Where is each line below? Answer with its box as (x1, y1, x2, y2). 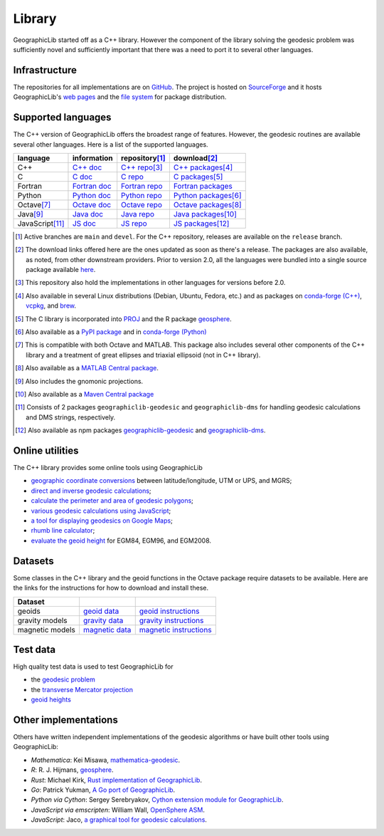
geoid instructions (139, 606, 200, 616)
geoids (17, 606, 41, 616)
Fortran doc (72, 181, 112, 191)
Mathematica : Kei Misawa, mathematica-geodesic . (31, 756, 181, 764)
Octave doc (72, 199, 112, 209)
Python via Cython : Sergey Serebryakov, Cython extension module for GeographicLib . (31, 795, 284, 804)
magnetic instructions (139, 625, 213, 634)
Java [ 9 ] (17, 209, 44, 219)
